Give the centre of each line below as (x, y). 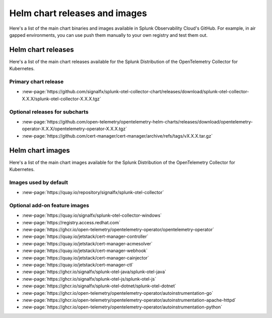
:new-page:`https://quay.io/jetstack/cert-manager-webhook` (85, 251)
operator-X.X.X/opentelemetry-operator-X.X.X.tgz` (75, 129)
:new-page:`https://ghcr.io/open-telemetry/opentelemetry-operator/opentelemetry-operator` (118, 230)
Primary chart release (37, 82)
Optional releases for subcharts (49, 112)
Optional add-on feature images (49, 205)
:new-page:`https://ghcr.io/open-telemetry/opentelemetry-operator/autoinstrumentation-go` (118, 293)
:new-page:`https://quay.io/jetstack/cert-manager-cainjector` (86, 258)
